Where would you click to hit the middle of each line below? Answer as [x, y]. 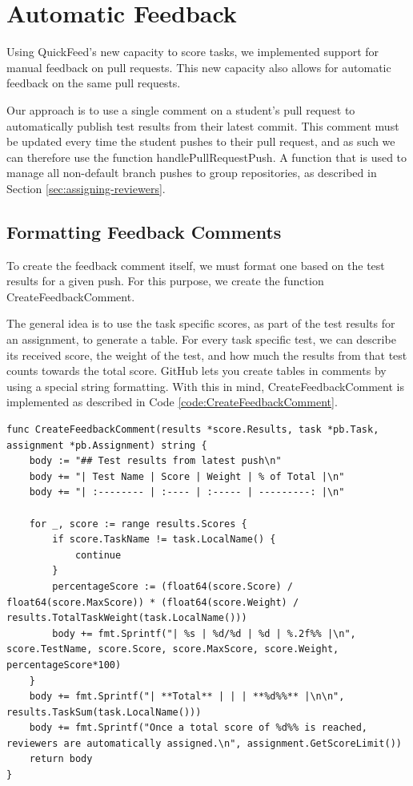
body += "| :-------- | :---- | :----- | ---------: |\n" [187, 492]
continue [98, 555]
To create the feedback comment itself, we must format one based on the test [196, 265]
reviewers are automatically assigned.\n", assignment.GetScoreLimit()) [204, 743]
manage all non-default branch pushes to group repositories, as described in [192, 173]
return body [61, 759]
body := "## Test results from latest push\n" [155, 461]
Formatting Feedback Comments [144, 231]
